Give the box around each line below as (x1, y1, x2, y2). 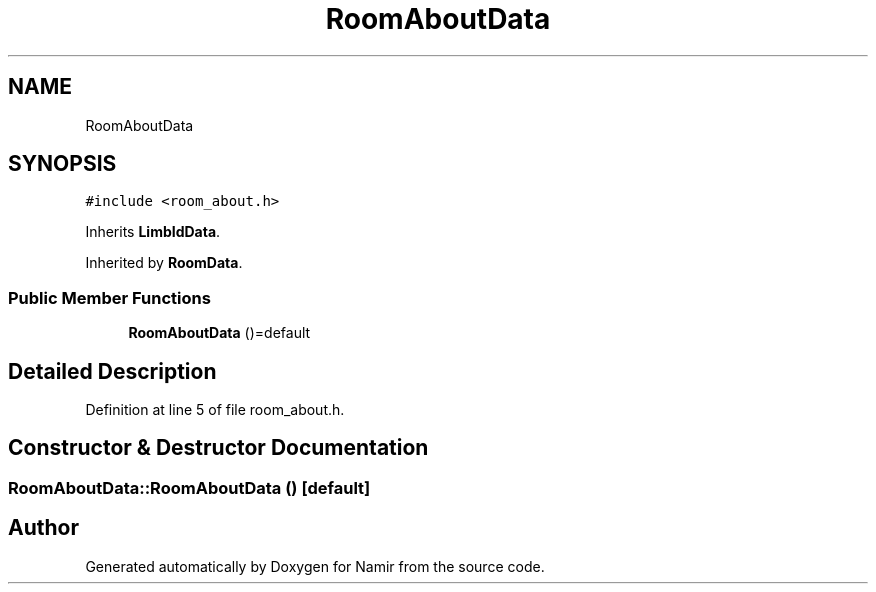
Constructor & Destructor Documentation (8, 435, 429, 461)
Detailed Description (8, 358, 217, 384)
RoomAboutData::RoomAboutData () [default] (8, 477, 371, 498)
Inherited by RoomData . (85, 254, 243, 272)
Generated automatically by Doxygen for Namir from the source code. (85, 557, 545, 575)
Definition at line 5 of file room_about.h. (85, 401, 345, 419)
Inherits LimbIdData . (85, 223, 221, 241)
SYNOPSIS (8, 151, 117, 177)
